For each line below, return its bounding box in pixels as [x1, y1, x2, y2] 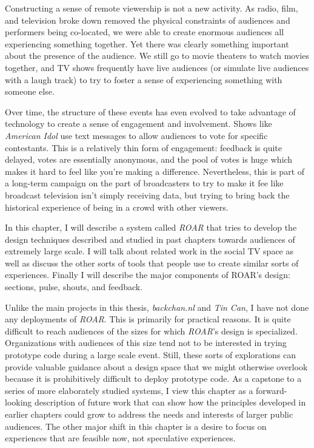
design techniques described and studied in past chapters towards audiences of [5, 232, 295, 245]
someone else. [5, 85, 55, 98]
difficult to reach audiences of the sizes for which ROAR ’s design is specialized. [5, 324, 298, 337]
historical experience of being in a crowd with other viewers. [5, 200, 229, 213]
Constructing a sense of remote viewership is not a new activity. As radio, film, [5, 2, 298, 14]
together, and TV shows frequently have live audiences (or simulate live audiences [5, 61, 309, 73]
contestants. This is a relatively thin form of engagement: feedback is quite [5, 141, 282, 154]
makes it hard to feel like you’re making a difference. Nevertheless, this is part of [5, 165, 305, 177]
